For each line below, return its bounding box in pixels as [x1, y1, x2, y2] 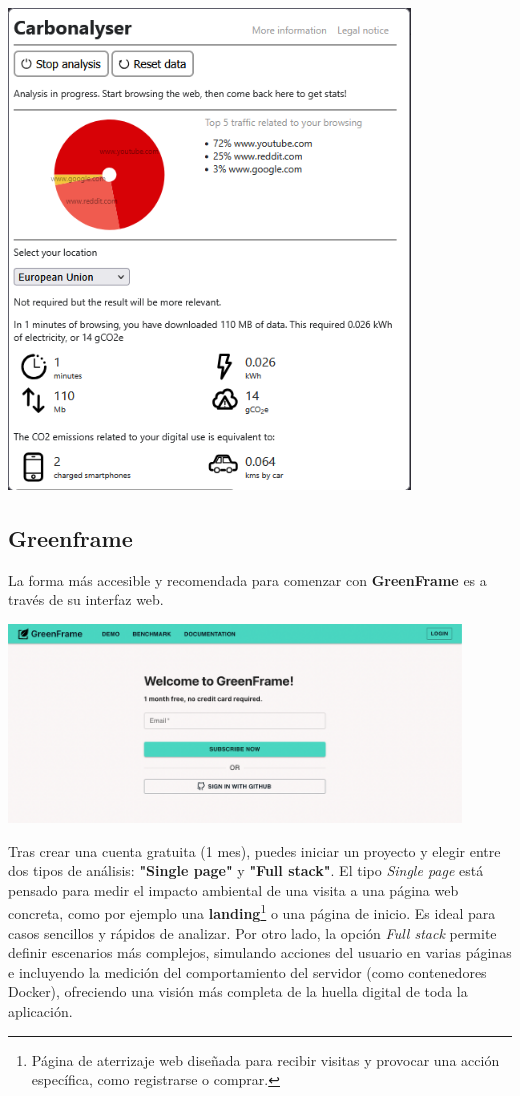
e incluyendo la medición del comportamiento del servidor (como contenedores [8, 961, 487, 982]
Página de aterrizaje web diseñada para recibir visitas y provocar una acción [31, 1049, 500, 1070]
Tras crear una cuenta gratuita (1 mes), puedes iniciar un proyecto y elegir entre [8, 840, 501, 861]
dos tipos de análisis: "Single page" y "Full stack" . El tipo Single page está [8, 860, 484, 881]
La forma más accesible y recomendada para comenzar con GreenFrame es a [8, 569, 487, 590]
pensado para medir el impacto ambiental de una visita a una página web [8, 879, 459, 900]
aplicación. [8, 1001, 73, 1022]
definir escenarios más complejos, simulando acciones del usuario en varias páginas [8, 942, 512, 963]
